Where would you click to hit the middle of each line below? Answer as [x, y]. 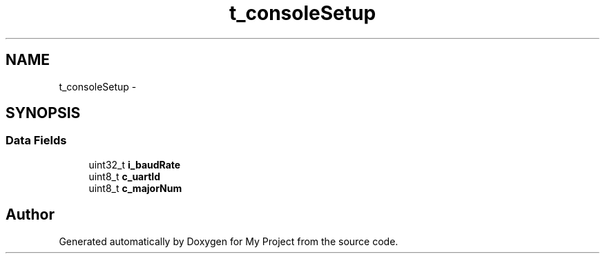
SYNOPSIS [43, 113]
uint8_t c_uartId [125, 176]
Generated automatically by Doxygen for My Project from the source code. [229, 241]
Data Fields [36, 141]
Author [30, 215]
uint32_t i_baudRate [135, 164]
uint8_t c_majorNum [135, 188]
